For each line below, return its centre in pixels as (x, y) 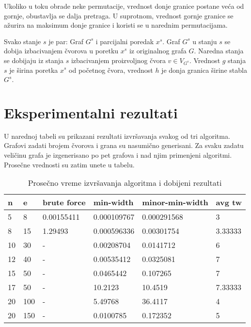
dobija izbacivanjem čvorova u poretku (61, 51)
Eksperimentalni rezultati (91, 112)
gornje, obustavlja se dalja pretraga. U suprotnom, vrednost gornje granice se (119, 15)
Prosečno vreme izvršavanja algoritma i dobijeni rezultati (125, 183)
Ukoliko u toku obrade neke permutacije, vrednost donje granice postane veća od (124, 6)
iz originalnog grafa (158, 51)
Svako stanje (23, 41)
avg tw (229, 202)
